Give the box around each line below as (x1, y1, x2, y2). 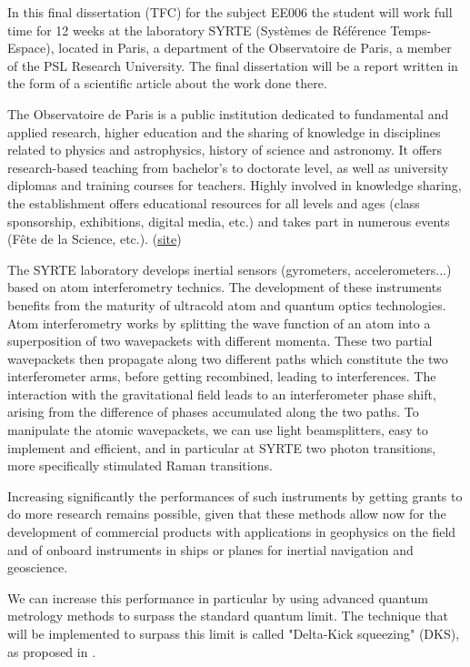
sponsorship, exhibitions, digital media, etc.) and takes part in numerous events (7, 211, 450, 230)
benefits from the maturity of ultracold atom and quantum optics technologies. (7, 295, 446, 314)
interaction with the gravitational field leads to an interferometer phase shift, (7, 384, 436, 403)
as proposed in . (7, 642, 96, 661)
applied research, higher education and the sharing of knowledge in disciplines (7, 122, 441, 141)
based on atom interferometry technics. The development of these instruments (7, 278, 442, 297)
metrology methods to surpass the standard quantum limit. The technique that (7, 606, 449, 625)
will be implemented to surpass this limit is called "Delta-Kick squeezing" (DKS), (7, 624, 460, 642)
